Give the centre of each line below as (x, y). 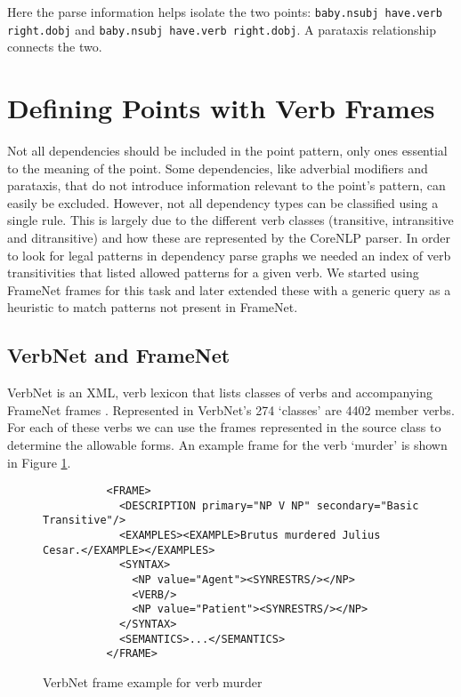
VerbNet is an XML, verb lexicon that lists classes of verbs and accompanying (220, 393)
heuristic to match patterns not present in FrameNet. (153, 307)
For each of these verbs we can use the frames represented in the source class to (224, 427)
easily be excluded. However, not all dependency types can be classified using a (223, 202)
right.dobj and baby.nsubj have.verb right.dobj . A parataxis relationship (222, 29)
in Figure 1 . (39, 462)
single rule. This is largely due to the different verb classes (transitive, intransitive (230, 220)
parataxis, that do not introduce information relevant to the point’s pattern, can (226, 185)
